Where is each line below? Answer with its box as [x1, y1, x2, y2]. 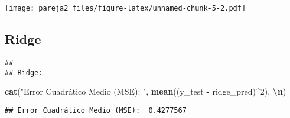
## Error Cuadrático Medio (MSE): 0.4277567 [5, 106, 187, 114]
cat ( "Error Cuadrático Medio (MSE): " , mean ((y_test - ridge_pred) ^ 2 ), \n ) [5, 85, 286, 97]
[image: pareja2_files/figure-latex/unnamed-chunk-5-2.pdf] [5, 4, 246, 12]
